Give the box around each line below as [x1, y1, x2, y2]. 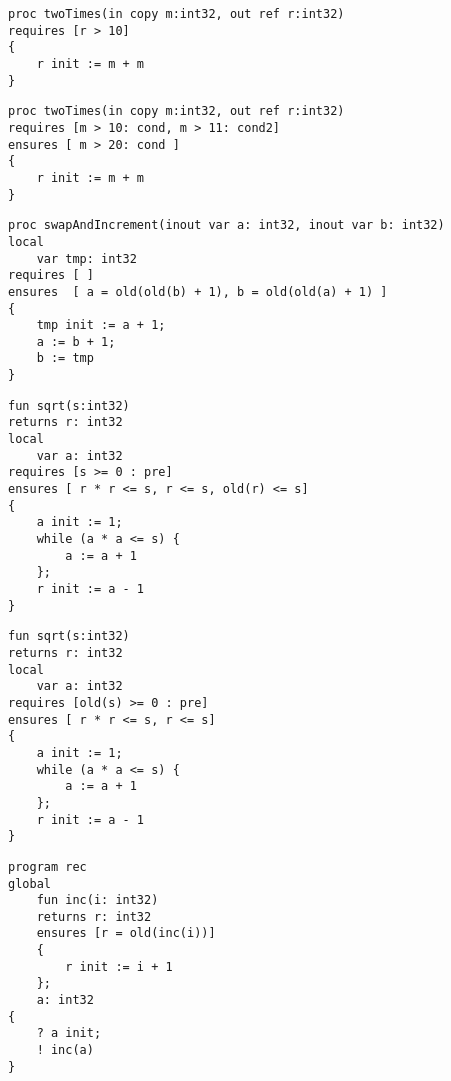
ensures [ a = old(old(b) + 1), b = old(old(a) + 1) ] [8, 284, 388, 299]
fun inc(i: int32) [36, 893, 159, 908]
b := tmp [36, 351, 94, 366]
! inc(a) [36, 1043, 94, 1058]
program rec [8, 859, 87, 874]
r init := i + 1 [65, 959, 173, 974]
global [8, 876, 51, 891]
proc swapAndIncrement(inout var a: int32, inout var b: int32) [8, 218, 445, 233]
